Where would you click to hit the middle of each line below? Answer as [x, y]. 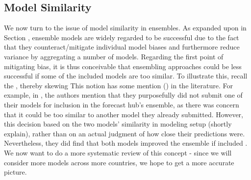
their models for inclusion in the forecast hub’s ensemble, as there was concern [122, 104]
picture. [15, 172]
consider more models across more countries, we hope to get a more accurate [119, 162]
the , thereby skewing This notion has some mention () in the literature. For [118, 85]
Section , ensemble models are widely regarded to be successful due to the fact [122, 37]
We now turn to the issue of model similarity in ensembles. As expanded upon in [125, 28]
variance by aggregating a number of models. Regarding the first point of [114, 56]
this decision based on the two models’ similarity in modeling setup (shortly [118, 124]
